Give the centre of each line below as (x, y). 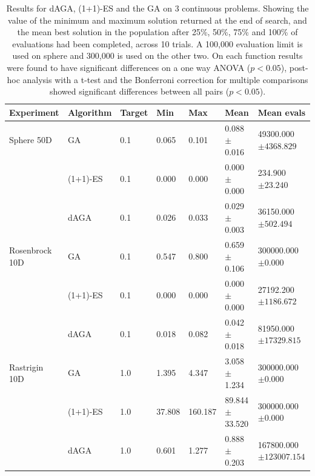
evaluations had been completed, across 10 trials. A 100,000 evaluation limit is (157, 43)
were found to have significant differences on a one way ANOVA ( (129, 67)
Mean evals (282, 112)
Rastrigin (26, 367)
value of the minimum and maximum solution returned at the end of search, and (157, 20)
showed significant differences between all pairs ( (139, 91)
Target (134, 112)
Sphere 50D (31, 140)
